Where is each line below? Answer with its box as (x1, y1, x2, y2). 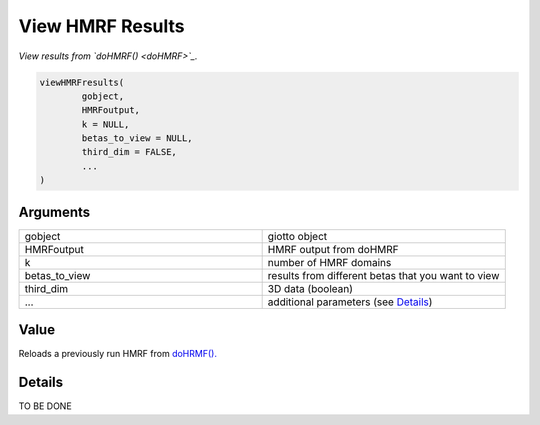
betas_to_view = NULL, (81, 133, 194, 144)
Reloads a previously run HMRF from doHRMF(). (18, 348, 217, 360)
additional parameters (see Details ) (267, 295, 433, 309)
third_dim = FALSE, (81, 146, 177, 158)
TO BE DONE (18, 400, 72, 412)
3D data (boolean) (267, 281, 354, 295)
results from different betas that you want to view (267, 268, 500, 282)
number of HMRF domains (267, 255, 392, 269)
